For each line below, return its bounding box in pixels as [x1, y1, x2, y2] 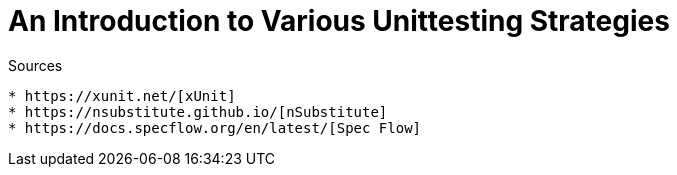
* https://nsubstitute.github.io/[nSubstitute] [8, 103, 388, 120]
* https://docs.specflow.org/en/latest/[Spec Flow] [8, 119, 422, 136]
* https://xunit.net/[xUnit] [8, 87, 236, 104]
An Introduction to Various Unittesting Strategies [8, 4, 670, 38]
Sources [8, 56, 63, 74]
